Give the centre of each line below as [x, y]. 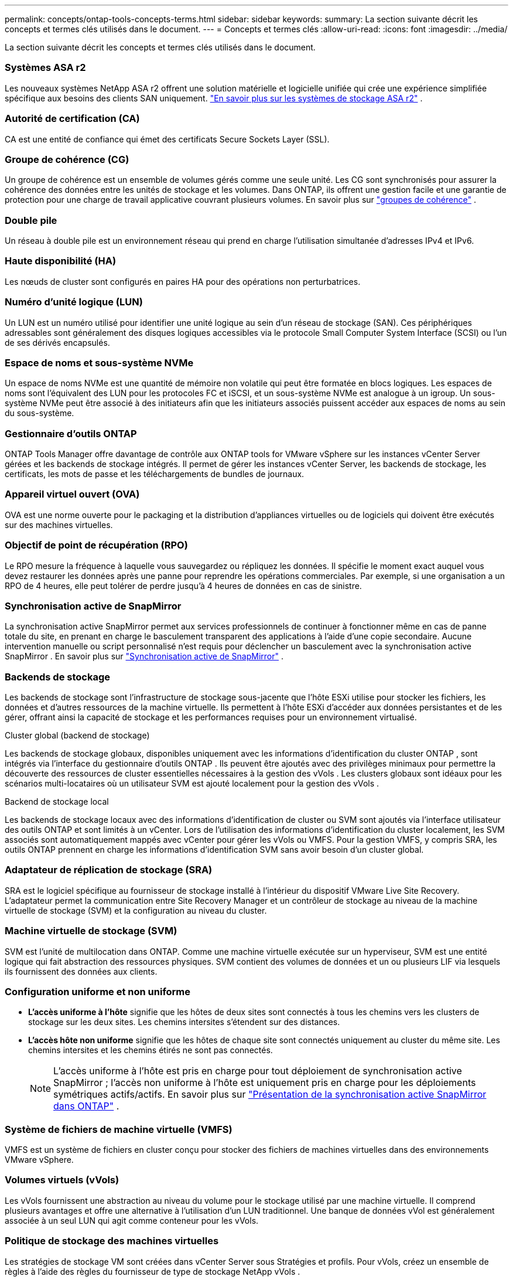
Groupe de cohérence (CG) [67, 159]
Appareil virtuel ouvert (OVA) [72, 494]
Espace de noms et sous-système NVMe [99, 362]
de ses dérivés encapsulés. [57, 342]
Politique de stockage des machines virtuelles [112, 1241]
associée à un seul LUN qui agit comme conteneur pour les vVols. [132, 1220]
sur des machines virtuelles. [59, 525]
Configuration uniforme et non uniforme [98, 991]
